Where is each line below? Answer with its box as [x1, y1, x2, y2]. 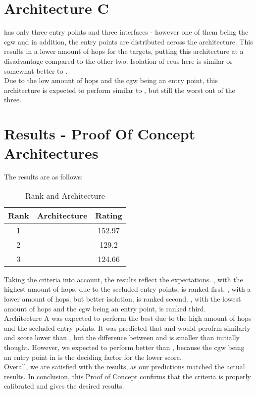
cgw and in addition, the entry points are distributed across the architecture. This [4, 36, 253, 46]
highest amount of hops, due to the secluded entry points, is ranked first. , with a [4, 284, 251, 294]
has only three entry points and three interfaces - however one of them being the [4, 27, 249, 37]
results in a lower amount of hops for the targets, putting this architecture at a [4, 46, 244, 56]
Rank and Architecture [25, 189, 105, 201]
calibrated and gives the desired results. [4, 381, 124, 391]
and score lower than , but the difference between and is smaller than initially [4, 332, 240, 343]
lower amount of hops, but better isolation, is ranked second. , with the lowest [4, 293, 241, 304]
